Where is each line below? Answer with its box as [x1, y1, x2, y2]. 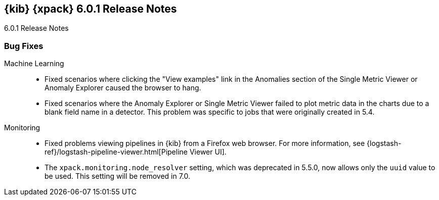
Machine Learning [4, 59, 64, 68]
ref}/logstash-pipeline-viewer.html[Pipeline [45, 147, 188, 157]
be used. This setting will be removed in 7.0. [45, 172, 191, 181]
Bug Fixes [4, 40, 43, 51]
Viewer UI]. [189, 147, 227, 157]
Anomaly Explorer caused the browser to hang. [45, 83, 201, 92]
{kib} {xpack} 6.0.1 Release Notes [4, 3, 177, 15]
